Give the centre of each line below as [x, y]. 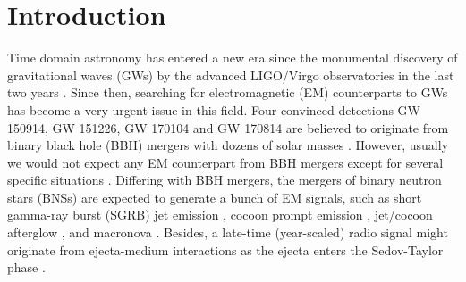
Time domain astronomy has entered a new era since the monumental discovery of [233, 58]
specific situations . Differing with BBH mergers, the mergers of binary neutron [225, 180]
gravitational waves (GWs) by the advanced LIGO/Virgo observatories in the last [231, 75]
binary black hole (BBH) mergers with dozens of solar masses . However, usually [228, 145]
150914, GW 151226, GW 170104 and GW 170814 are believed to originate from [228, 127]
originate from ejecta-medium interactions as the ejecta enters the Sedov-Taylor [225, 249]
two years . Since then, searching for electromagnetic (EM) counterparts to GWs [228, 92]
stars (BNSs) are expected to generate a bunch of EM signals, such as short [215, 197]
